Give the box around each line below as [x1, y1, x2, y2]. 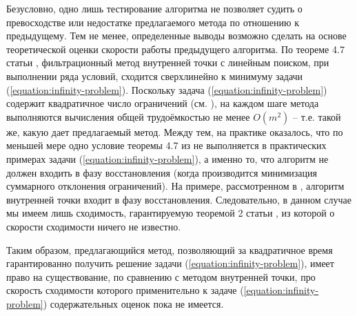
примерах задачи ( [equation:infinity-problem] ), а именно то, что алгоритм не [6, 151, 329, 166]
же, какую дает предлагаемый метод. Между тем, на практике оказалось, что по [6, 124, 343, 139]
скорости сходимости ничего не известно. [6, 219, 181, 233]
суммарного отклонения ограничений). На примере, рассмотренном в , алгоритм [6, 179, 345, 193]
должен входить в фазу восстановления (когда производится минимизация [6, 165, 317, 179]
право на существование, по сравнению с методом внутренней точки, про [6, 269, 316, 284]
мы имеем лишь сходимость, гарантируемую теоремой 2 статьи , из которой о [6, 206, 335, 220]
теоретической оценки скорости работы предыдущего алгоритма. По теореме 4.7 [6, 41, 345, 56]
